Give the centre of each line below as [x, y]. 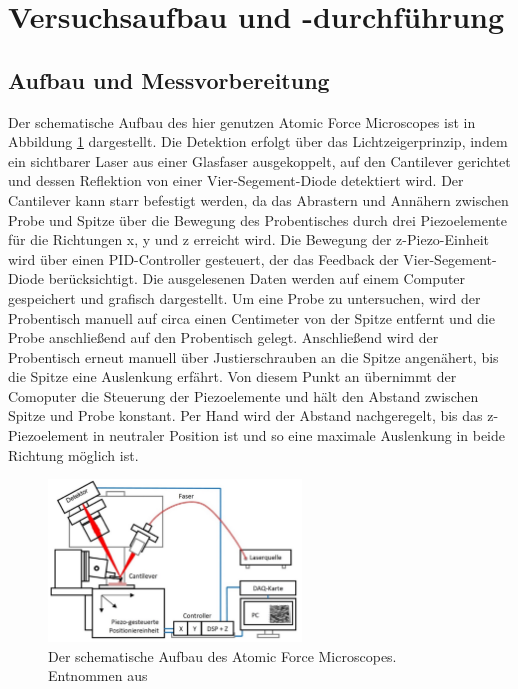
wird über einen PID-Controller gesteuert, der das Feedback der [203, 258]
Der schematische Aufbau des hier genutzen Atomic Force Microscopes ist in [242, 121]
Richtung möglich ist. [73, 454]
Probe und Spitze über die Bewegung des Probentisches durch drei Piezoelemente [257, 219]
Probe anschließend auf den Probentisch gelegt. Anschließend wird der [223, 337]
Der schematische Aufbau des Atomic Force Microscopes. [222, 655]
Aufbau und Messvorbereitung [169, 79]
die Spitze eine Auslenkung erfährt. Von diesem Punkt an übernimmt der [232, 376]
